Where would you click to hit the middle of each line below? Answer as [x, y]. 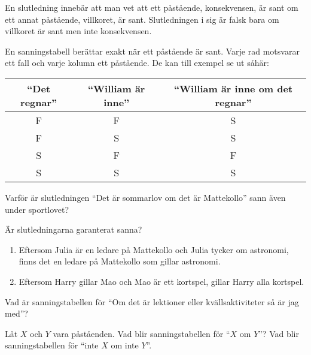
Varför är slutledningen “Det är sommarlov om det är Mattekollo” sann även [145, 197]
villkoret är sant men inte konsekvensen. [78, 31]
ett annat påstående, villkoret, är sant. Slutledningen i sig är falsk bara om [142, 19]
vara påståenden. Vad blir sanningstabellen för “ [141, 333]
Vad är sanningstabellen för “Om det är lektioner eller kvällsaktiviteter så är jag [152, 301]
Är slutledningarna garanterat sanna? [74, 229]
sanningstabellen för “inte [52, 345]
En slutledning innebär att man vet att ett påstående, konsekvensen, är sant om [152, 7]
